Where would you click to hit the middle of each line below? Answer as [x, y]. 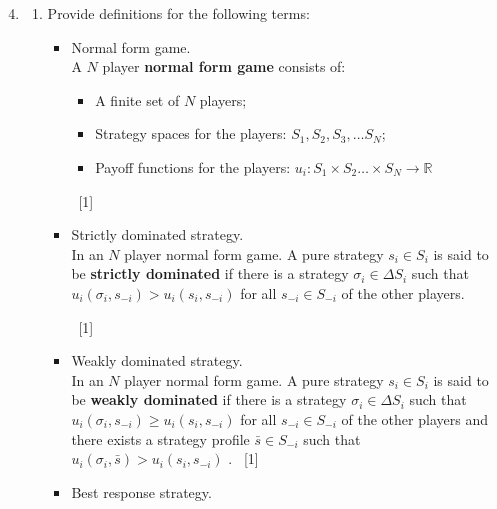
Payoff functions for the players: [193, 166]
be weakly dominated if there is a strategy [209, 399]
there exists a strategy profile [160, 438]
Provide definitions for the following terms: [178, 13]
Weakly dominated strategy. [157, 360]
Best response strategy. [141, 491]
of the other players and [414, 418]
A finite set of [137, 99]
